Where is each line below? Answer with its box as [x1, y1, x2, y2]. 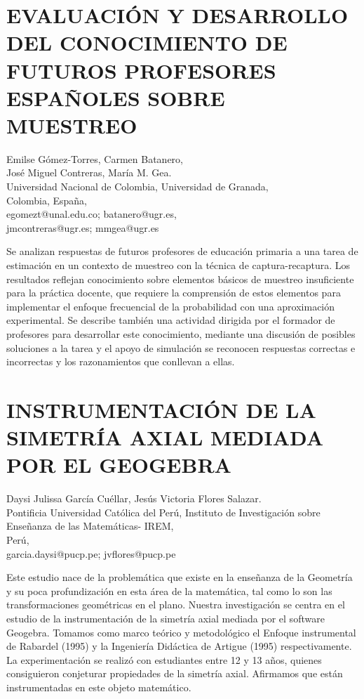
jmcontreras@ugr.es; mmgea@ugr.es [6, 220, 159, 235]
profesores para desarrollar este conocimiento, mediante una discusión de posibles [6, 327, 356, 341]
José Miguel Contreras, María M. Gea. [6, 165, 172, 180]
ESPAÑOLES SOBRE [6, 83, 225, 112]
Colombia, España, [6, 192, 88, 207]
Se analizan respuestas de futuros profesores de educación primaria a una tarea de [6, 244, 358, 259]
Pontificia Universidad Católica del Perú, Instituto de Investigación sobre [6, 504, 321, 519]
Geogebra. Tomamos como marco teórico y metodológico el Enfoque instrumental [6, 625, 356, 639]
